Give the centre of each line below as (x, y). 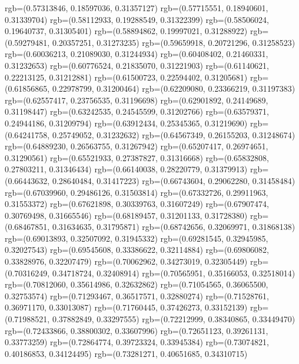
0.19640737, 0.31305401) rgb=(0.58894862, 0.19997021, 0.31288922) (126, 31)
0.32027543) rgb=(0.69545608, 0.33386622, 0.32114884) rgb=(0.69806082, (137, 250)
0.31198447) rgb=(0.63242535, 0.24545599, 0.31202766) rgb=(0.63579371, (137, 111)
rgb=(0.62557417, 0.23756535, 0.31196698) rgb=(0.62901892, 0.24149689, (137, 100)
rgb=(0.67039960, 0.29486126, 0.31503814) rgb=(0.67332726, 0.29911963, (137, 192)
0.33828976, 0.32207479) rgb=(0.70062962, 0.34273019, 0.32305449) (126, 261)
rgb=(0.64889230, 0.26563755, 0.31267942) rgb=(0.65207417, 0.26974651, (137, 146)
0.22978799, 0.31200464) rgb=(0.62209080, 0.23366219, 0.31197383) (174, 89)
